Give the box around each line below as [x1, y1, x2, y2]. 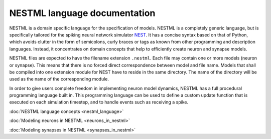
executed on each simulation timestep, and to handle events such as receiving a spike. [9, 99, 188, 105]
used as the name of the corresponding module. [9, 76, 109, 82]
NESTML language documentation [9, 7, 156, 18]
